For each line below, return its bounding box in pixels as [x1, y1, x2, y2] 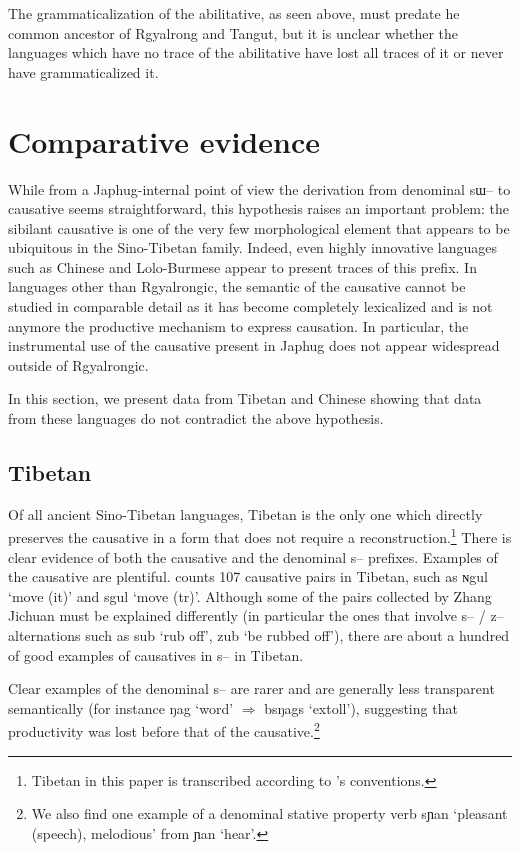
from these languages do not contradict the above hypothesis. [8, 408, 384, 429]
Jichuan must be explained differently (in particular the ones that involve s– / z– [8, 605, 504, 626]
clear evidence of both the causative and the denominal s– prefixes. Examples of [8, 546, 498, 567]
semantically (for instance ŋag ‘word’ [8, 697, 234, 718]
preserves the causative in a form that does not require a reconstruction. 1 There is [8, 524, 512, 548]
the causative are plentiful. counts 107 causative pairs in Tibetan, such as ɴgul [8, 566, 488, 587]
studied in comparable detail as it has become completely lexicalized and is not [8, 296, 493, 317]
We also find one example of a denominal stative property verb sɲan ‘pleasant [31, 803, 508, 824]
